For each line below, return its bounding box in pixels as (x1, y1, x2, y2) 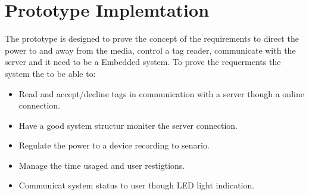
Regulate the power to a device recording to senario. (18, 139, 210, 151)
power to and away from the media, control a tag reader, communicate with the (5, 44, 296, 56)
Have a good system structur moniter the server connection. (18, 119, 238, 131)
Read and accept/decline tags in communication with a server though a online (18, 87, 304, 100)
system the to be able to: (5, 67, 96, 79)
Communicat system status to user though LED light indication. (18, 179, 255, 191)
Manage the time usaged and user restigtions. (18, 159, 185, 171)
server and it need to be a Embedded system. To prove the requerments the (5, 55, 281, 68)
